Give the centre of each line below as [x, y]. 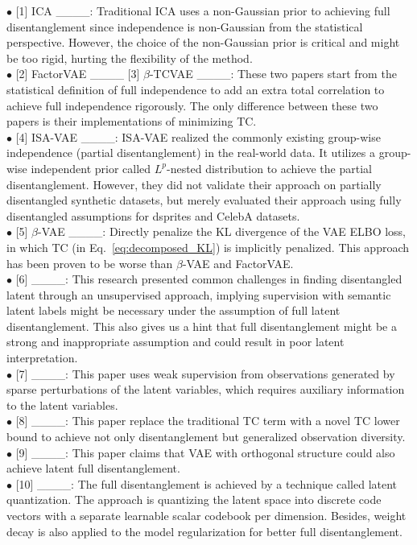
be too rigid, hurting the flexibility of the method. [130, 58]
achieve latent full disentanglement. [93, 468]
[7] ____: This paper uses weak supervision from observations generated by [205, 373]
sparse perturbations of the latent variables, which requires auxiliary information [206, 389]
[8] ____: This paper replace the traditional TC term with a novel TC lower [208, 421]
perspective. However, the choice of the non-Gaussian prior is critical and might [203, 42]
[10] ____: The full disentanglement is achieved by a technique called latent [206, 483]
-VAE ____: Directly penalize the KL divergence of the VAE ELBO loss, [222, 231]
